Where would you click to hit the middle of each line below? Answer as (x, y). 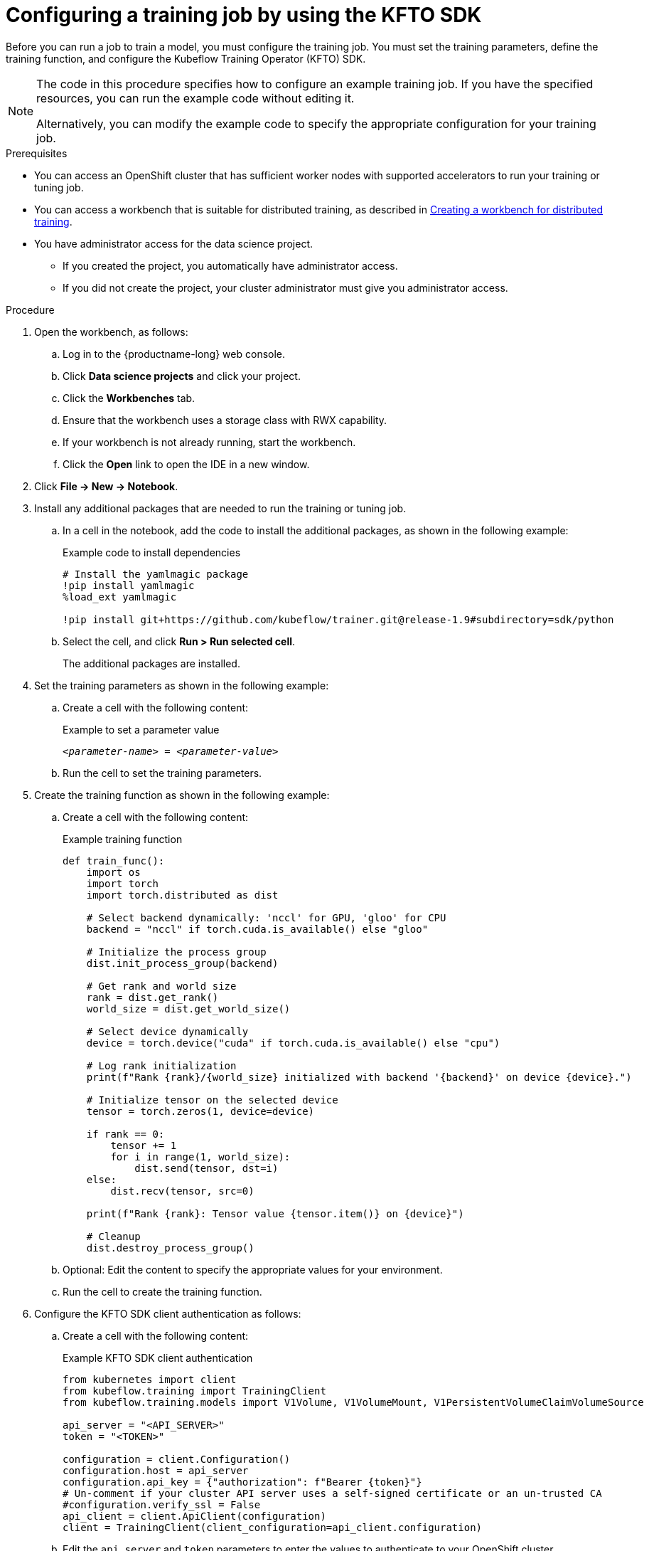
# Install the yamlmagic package (156, 574)
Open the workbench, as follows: (111, 332)
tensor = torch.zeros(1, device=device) (200, 1111)
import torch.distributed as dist (182, 895)
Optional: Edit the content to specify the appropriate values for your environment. (253, 1269)
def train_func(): (114, 861)
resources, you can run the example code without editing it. (195, 98)
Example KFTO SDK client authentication (158, 1357)
